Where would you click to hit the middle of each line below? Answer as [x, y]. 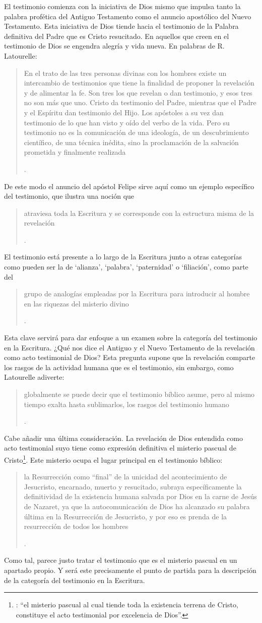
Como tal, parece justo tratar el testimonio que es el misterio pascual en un [121, 560]
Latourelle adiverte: [34, 377]
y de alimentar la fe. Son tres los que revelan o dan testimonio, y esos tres [138, 92]
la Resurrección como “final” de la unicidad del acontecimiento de [125, 477]
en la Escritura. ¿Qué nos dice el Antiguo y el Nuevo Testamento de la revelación [129, 347]
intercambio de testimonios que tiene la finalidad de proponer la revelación [139, 83]
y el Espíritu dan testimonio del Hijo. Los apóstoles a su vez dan [124, 112]
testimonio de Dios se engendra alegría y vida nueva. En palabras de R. [114, 46]
